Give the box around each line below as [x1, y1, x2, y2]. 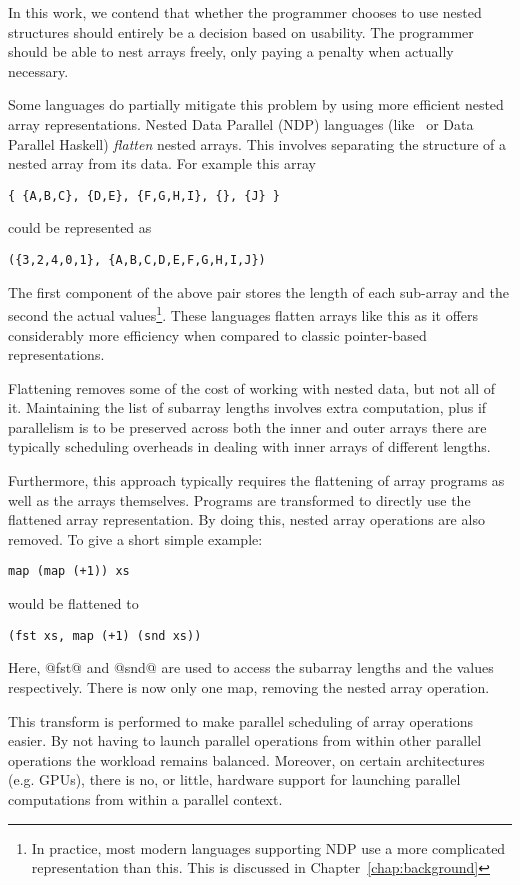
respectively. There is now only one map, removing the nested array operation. [8, 676, 490, 697]
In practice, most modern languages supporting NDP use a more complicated [31, 837, 506, 858]
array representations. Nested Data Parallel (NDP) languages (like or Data [8, 113, 474, 134]
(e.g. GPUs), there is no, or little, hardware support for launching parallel [8, 769, 461, 790]
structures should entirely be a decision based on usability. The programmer [8, 21, 474, 42]
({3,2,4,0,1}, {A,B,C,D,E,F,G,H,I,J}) [8, 253, 266, 267]
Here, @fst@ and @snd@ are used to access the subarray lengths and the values [8, 657, 494, 678]
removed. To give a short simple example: [8, 528, 263, 549]
